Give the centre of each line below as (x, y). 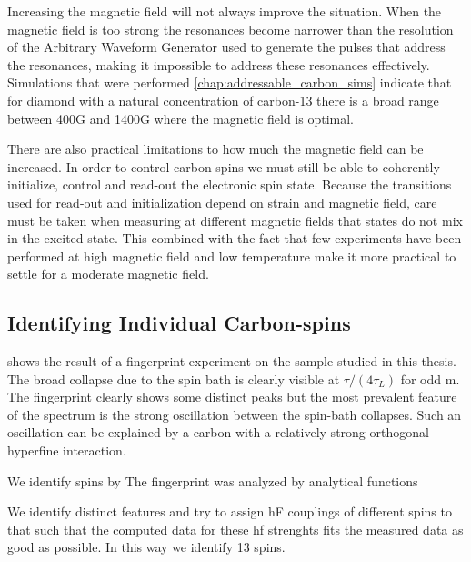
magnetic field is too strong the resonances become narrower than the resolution (230, 29)
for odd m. (430, 378)
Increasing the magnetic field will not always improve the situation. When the (225, 11)
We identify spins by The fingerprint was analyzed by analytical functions (213, 480)
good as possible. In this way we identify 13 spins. (146, 547)
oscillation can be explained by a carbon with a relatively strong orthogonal (218, 432)
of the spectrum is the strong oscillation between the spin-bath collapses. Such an (235, 414)
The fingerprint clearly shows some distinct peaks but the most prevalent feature (232, 397)
